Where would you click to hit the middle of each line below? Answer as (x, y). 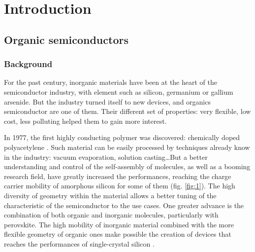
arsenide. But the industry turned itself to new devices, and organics (107, 101)
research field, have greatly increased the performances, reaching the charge (118, 176)
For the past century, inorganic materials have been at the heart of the (111, 82)
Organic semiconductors (66, 39)
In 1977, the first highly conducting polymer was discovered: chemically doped (122, 137)
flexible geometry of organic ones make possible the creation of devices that (118, 234)
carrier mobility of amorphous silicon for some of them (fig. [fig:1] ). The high (120, 186)
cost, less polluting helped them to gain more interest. (85, 121)
